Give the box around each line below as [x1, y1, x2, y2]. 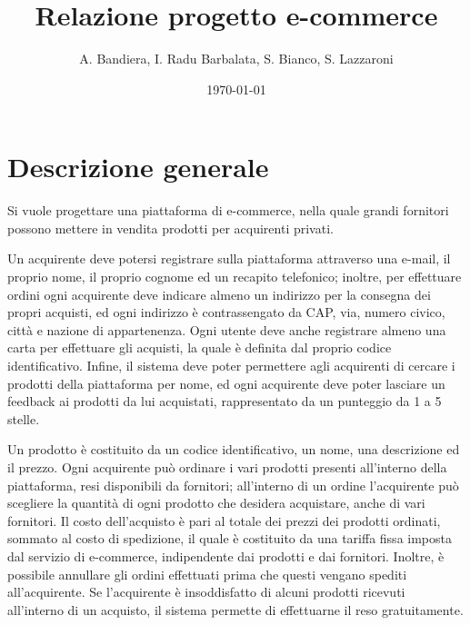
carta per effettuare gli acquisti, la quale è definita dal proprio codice [7, 338, 392, 357]
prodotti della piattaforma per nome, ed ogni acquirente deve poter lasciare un [7, 373, 445, 392]
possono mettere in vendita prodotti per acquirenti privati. [7, 218, 334, 237]
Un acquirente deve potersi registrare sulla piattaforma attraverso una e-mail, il [7, 249, 451, 268]
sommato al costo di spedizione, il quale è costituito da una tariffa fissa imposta [7, 529, 452, 548]
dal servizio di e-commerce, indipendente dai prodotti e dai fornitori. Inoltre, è [7, 546, 445, 565]
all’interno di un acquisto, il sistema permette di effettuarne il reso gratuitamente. [7, 600, 464, 619]
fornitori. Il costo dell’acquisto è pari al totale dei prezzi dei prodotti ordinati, [7, 511, 441, 530]
